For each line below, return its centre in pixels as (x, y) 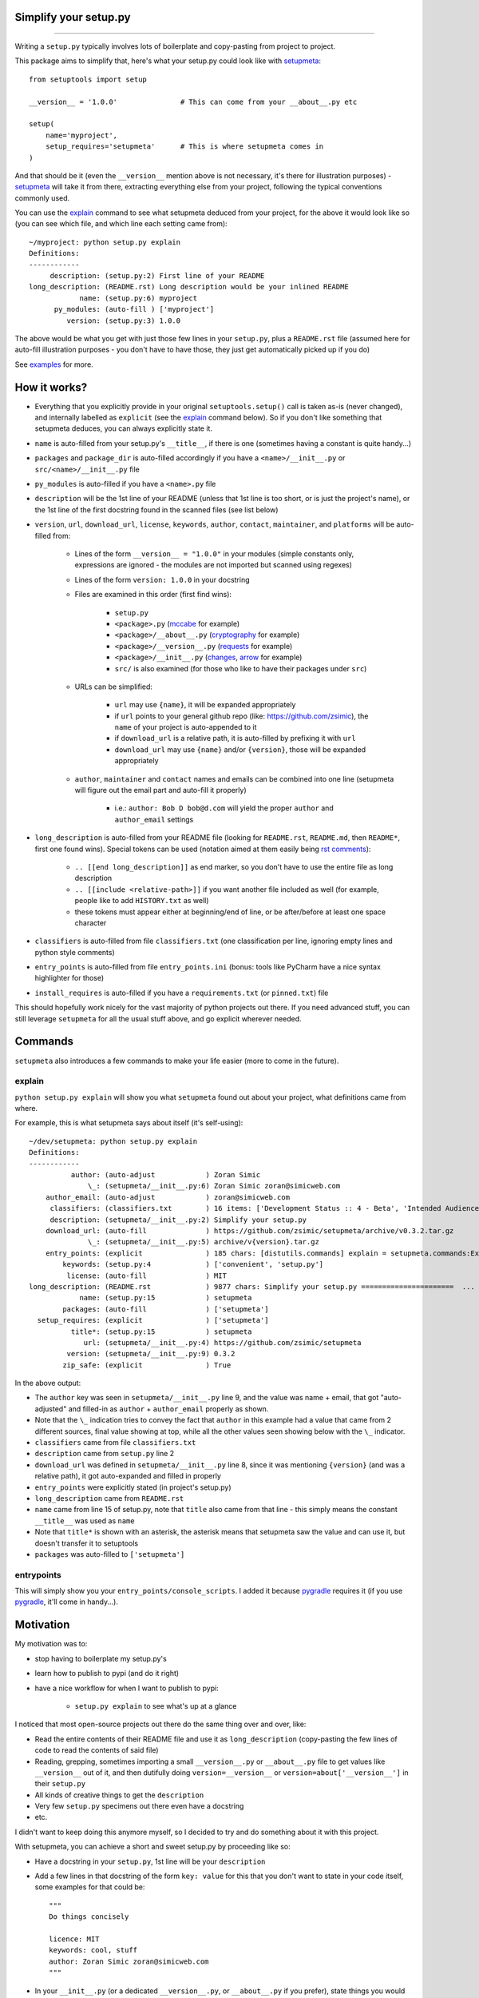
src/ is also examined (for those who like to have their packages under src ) (241, 668)
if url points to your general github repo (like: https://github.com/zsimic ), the (241, 716)
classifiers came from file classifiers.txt (115, 1443)
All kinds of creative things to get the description (119, 1795)
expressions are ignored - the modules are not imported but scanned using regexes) (214, 565)
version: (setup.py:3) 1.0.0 (124, 320)
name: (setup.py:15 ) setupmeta (166, 1298)
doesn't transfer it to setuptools (87, 1543)
